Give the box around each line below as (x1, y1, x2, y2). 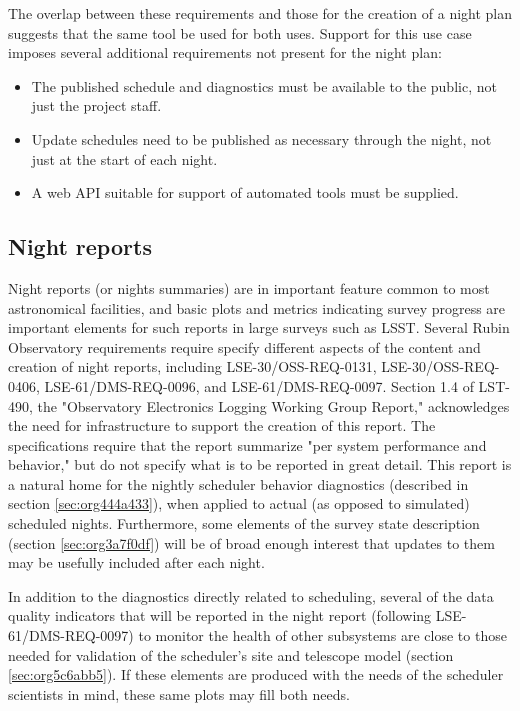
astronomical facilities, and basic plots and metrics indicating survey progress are (8, 297, 506, 318)
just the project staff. (31, 95, 162, 116)
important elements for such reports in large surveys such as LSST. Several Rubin (8, 317, 510, 338)
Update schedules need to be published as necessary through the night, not (31, 128, 492, 149)
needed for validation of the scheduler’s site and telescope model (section (8, 644, 454, 665)
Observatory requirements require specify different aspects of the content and (8, 336, 481, 357)
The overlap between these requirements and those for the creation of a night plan (8, 3, 513, 23)
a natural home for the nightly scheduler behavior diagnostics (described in (8, 473, 469, 494)
